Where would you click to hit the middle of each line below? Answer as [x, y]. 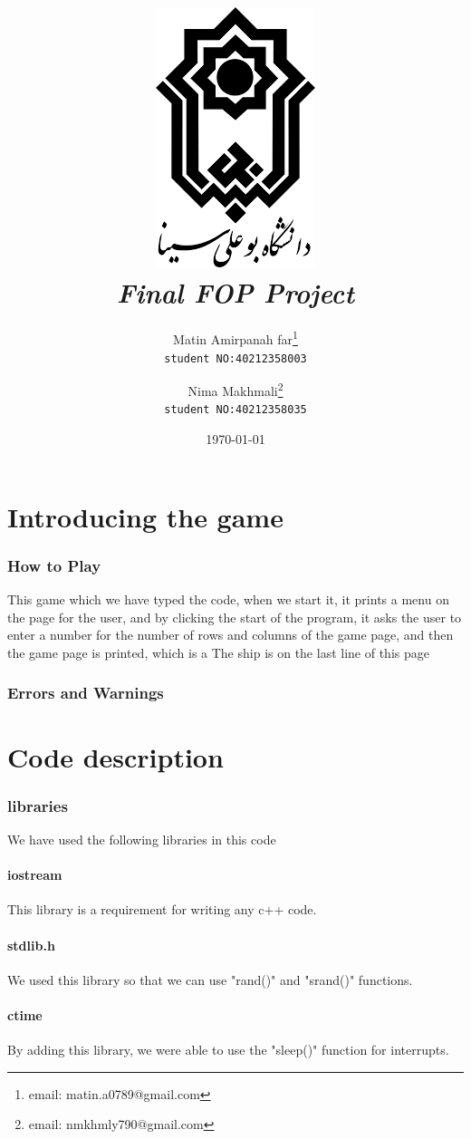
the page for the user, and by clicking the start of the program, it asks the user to [235, 617]
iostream [35, 875]
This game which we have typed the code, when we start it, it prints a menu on [228, 599]
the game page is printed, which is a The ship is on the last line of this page [218, 652]
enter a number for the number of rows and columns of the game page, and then [231, 635]
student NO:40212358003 [235, 358]
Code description [115, 756]
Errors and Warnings [86, 693]
